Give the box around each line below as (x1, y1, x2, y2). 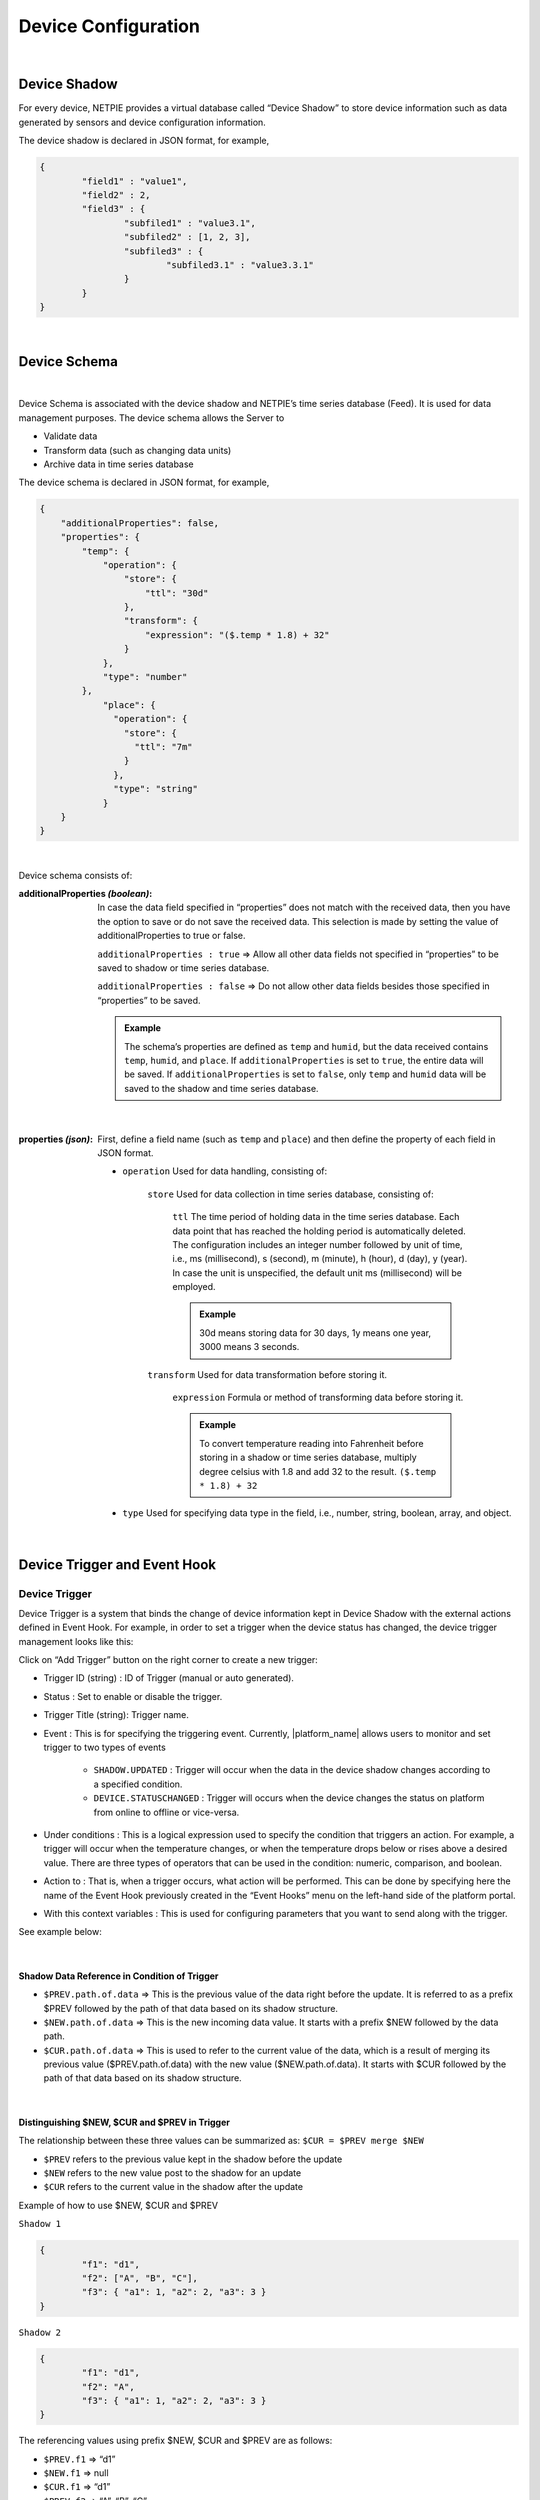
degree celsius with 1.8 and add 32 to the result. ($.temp (199, 1465, 437, 1477)
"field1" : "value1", (81, 175, 188, 187)
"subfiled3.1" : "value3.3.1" (165, 259, 314, 270)
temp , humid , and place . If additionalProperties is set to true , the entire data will (124, 1055, 484, 1066)
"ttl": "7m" (134, 741, 194, 752)
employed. (172, 1281, 216, 1293)
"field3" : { (81, 203, 146, 215)
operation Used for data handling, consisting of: (122, 1165, 328, 1177)
